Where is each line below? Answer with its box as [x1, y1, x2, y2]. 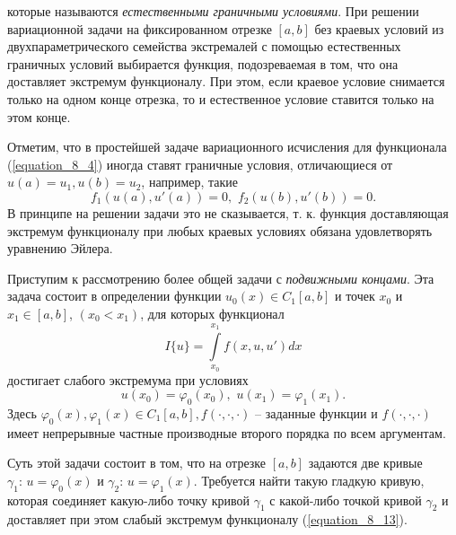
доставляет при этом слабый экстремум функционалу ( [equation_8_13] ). [7, 510, 408, 529]
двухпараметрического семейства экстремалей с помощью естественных [7, 37, 401, 56]
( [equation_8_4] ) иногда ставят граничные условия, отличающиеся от [7, 154, 393, 173]
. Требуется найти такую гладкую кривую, [193, 470, 425, 489]
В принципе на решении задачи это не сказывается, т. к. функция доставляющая [7, 203, 449, 222]
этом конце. [7, 107, 71, 126]
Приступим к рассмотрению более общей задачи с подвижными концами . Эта [7, 268, 434, 287]
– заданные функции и [255, 403, 378, 422]
